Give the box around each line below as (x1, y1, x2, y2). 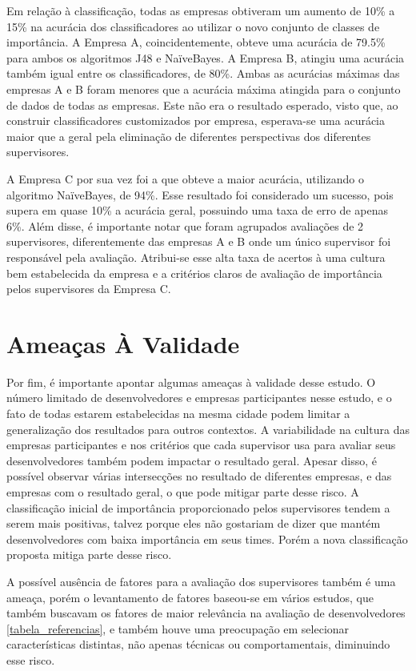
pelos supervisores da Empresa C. (6, 280, 171, 297)
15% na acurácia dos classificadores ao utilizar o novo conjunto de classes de (6, 18, 380, 34)
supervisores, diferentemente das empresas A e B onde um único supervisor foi (6, 233, 391, 250)
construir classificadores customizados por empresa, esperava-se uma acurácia (6, 112, 386, 129)
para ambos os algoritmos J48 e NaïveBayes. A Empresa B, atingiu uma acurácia (6, 49, 405, 66)
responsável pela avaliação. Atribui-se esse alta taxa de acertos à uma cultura (6, 248, 386, 265)
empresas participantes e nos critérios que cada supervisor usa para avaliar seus (6, 436, 396, 453)
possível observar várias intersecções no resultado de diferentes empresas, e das (6, 468, 392, 484)
